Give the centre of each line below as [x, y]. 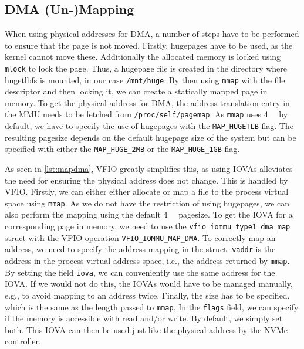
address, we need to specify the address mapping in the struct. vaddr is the [140, 249]
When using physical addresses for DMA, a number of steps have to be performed [152, 34]
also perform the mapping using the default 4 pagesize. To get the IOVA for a [149, 214]
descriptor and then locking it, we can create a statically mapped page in [136, 91]
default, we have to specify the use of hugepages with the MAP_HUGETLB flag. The [149, 126]
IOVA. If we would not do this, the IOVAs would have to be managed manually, [149, 284]
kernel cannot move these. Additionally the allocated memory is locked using [143, 57]
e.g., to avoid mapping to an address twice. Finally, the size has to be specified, [147, 295]
